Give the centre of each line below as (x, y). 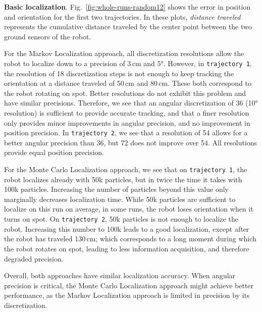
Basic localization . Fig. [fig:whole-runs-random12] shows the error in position (127, 7)
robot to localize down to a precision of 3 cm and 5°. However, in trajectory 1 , (128, 63)
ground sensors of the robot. (48, 36)
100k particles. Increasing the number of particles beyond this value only (116, 189)
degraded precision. (34, 258)
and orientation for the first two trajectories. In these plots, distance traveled (122, 16)
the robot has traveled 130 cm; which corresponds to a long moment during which (130, 239)
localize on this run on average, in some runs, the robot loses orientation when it (129, 209)
